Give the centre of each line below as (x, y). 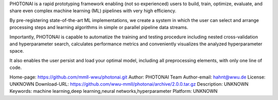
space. (17, 51)
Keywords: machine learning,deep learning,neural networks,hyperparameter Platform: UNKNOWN (114, 91)
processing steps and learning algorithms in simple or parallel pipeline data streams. (99, 28)
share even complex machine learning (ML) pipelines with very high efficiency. (93, 11)
